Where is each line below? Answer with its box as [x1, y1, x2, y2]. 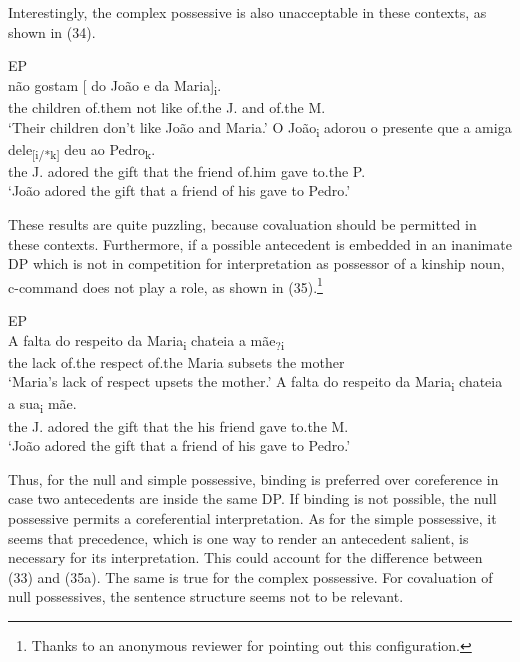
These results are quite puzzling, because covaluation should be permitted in [8, 213, 477, 234]
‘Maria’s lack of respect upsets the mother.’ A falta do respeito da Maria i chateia [8, 371, 503, 395]
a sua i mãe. [8, 393, 77, 417]
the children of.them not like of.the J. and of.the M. [8, 96, 326, 117]
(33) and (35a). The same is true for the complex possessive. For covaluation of [8, 566, 493, 587]
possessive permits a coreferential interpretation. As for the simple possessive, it [8, 507, 497, 528]
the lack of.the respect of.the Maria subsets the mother [8, 351, 345, 372]
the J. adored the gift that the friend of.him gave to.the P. [8, 160, 366, 181]
